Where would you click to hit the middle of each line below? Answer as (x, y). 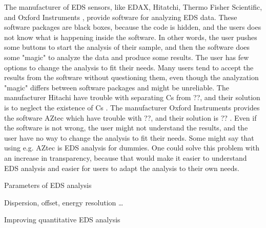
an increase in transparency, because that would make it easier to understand (126, 157)
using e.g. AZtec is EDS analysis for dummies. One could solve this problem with (132, 148)
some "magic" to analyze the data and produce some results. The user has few (127, 57)
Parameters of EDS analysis (48, 185)
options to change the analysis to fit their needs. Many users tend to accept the (129, 67)
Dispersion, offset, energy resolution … (64, 202)
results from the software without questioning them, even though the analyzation (131, 77)
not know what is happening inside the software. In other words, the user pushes (131, 37)
